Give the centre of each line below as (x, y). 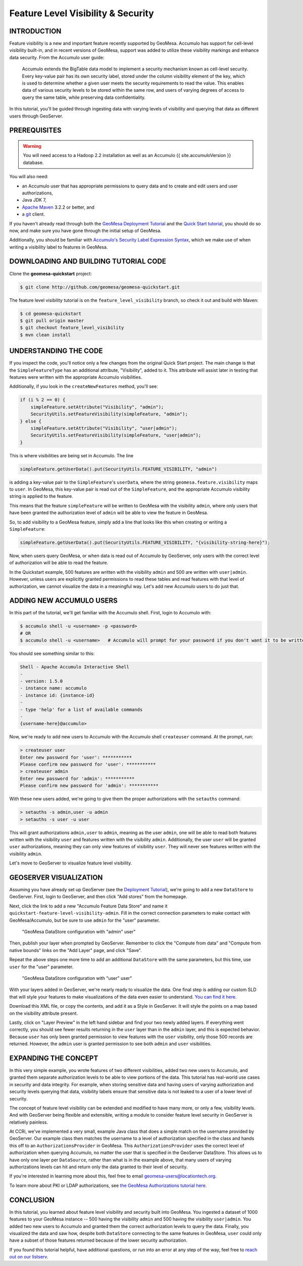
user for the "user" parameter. (41, 967)
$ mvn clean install (45, 335)
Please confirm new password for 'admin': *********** (89, 786)
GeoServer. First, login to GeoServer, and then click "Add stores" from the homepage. (98, 897)
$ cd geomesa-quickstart (51, 313)
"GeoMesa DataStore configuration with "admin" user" (79, 931)
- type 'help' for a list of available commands (81, 709)
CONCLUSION (32, 1200)
